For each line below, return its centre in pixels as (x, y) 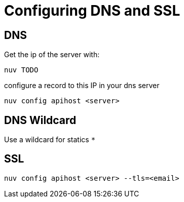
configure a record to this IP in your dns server (82, 86)
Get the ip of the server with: (52, 55)
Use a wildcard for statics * (50, 140)
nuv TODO (21, 70)
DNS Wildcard (40, 120)
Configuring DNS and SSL (92, 11)
